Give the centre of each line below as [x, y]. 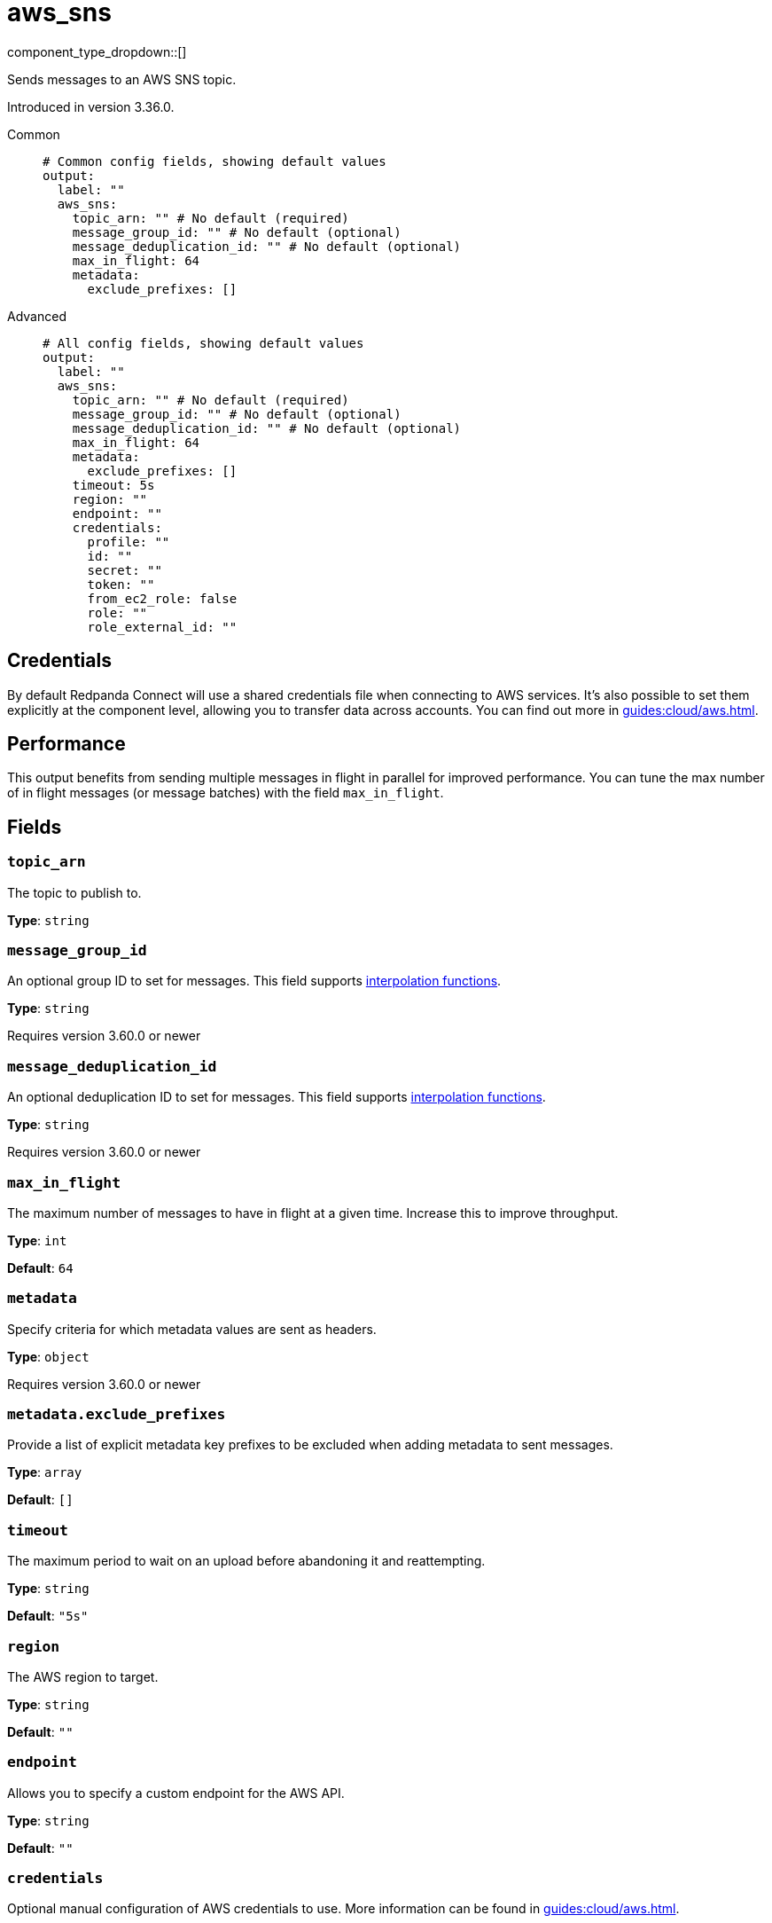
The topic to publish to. [74, 892]
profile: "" [129, 542]
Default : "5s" [48, 1616]
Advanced [37, 316]
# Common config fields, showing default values [214, 161]
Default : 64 [40, 1268]
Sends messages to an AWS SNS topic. [122, 79]
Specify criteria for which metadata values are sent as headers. [192, 1329]
